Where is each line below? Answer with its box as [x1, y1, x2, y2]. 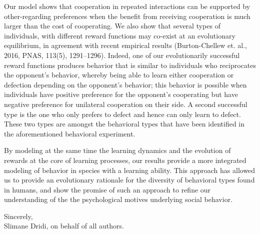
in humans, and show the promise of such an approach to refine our [4, 184, 211, 194]
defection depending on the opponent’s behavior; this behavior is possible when [4, 79, 247, 89]
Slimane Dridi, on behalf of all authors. [4, 220, 124, 231]
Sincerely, [4, 210, 33, 221]
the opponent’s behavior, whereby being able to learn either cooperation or [4, 69, 234, 80]
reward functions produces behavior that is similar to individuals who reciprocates [4, 59, 256, 70]
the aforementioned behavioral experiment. [4, 128, 135, 138]
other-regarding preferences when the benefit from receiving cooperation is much [4, 10, 250, 21]
